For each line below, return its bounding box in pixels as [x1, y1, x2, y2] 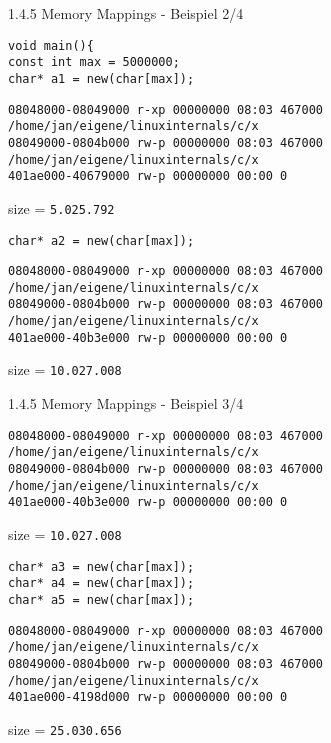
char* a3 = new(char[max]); [8, 559, 195, 574]
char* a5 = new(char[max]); [8, 592, 195, 607]
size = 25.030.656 [8, 718, 122, 739]
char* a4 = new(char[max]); [8, 576, 195, 591]
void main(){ [8, 38, 94, 53]
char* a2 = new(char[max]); [8, 233, 195, 248]
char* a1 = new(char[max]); [8, 71, 195, 86]
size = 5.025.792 [8, 197, 115, 218]
